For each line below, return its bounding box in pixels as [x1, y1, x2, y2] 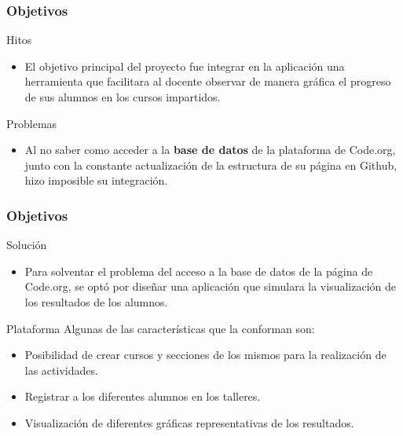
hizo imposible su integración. [24, 172, 168, 189]
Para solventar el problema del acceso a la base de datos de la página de [24, 262, 373, 279]
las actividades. [24, 361, 98, 378]
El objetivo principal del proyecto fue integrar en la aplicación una [24, 57, 345, 74]
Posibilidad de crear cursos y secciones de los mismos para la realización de [24, 346, 387, 363]
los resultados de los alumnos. [24, 293, 168, 310]
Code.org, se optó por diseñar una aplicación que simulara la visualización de [24, 278, 397, 295]
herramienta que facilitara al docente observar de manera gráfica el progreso [24, 73, 391, 90]
